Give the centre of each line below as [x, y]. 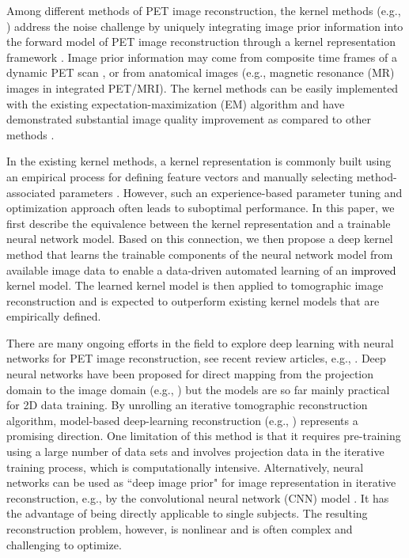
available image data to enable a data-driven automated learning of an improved [201, 270]
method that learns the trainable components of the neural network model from [200, 254]
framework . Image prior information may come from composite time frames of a [202, 57]
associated [31, 192]
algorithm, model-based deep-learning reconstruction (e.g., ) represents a [182, 420]
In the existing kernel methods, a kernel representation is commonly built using [199, 161]
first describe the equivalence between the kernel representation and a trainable [199, 223]
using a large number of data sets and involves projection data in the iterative [195, 452]
